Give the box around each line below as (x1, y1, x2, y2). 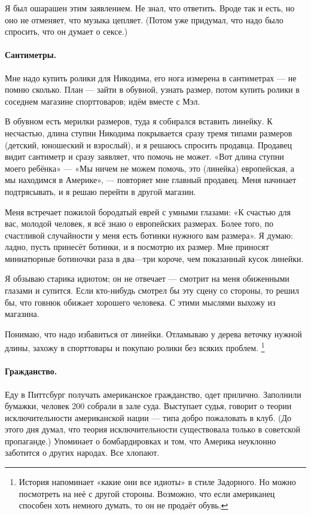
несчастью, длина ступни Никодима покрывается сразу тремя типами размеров (5, 126, 292, 139)
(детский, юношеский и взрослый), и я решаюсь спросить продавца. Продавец (5, 138, 292, 151)
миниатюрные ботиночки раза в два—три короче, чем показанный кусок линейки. (5, 252, 304, 264)
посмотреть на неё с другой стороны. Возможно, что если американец (19, 487, 275, 499)
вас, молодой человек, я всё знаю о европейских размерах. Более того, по (5, 217, 273, 230)
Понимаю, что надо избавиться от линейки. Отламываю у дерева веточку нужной (5, 327, 302, 340)
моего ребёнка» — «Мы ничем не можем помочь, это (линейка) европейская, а (5, 161, 295, 174)
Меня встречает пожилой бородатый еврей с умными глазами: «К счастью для (5, 205, 291, 218)
